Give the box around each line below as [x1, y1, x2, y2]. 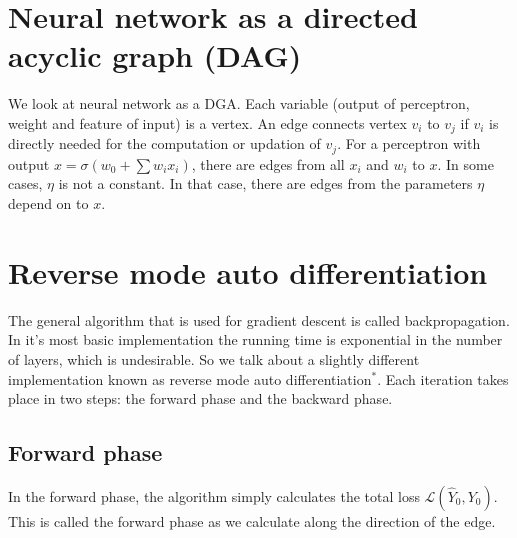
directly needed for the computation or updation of [8, 133, 321, 154]
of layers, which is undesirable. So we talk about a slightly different [8, 348, 420, 369]
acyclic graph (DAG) [8, 35, 302, 76]
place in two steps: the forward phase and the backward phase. [8, 388, 393, 409]
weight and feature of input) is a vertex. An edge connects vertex [8, 112, 407, 133]
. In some [437, 153, 494, 174]
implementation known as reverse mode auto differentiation [8, 368, 372, 389]
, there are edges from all [191, 153, 345, 174]
